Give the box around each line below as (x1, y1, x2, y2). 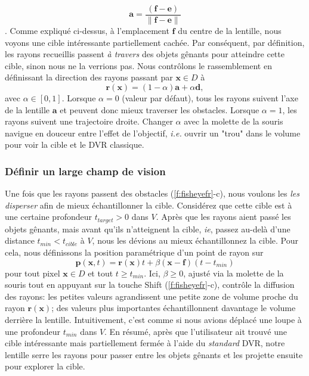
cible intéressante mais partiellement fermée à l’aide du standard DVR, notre (5, 337, 285, 349)
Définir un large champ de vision (5, 163, 166, 178)
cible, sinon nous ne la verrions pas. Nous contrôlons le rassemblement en (5, 59, 272, 72)
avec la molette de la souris (184, 115, 283, 128)
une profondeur (5, 325, 61, 337)
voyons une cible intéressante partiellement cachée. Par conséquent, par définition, (5, 36, 305, 48)
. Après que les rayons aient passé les (156, 210, 291, 223)
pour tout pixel (5, 266, 60, 279)
